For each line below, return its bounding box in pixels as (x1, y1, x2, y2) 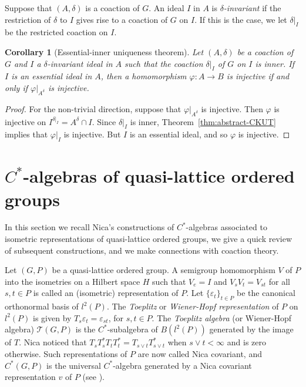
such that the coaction (125, 57, 203, 69)
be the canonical (237, 287, 295, 299)
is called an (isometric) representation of (33, 287, 179, 299)
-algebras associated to (186, 221, 267, 233)
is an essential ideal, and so (129, 128, 228, 140)
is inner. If (255, 57, 294, 69)
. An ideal (149, 2, 184, 14)
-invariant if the (223, 2, 281, 14)
